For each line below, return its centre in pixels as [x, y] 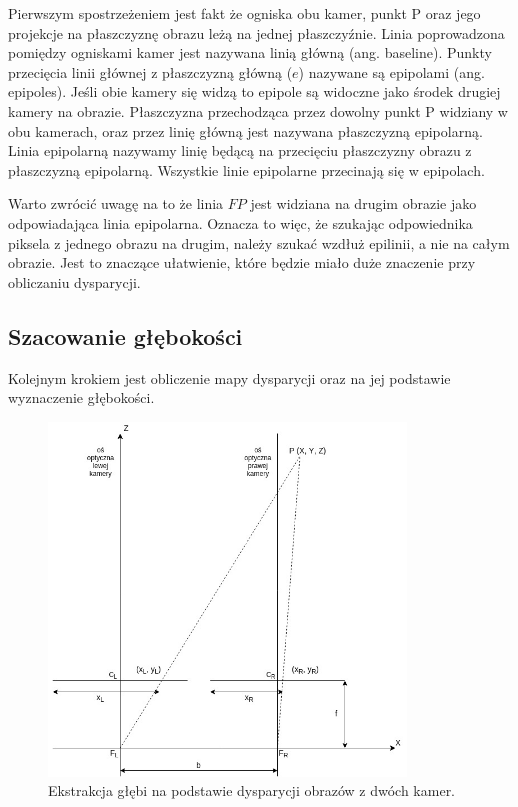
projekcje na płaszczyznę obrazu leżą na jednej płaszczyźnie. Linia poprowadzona [256, 32]
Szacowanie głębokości [125, 335]
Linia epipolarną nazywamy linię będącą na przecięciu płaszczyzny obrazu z [240, 150]
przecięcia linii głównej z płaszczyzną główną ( [150, 71]
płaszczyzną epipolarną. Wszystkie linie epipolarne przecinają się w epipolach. [246, 169]
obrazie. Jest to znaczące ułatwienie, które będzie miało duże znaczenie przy [242, 262]
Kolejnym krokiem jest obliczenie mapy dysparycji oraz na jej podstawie [229, 377]
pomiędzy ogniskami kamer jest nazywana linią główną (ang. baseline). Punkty [250, 52]
